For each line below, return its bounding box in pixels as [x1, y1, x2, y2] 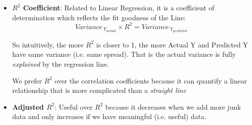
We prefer [12, 75, 42, 85]
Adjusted [12, 101, 44, 112]
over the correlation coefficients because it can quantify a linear [55, 75, 247, 85]
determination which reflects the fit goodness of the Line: [12, 12, 186, 22]
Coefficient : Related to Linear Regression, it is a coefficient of [23, 2, 214, 12]
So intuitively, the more [12, 39, 84, 49]
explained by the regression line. [12, 58, 109, 69]
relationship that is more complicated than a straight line [12, 85, 187, 95]
